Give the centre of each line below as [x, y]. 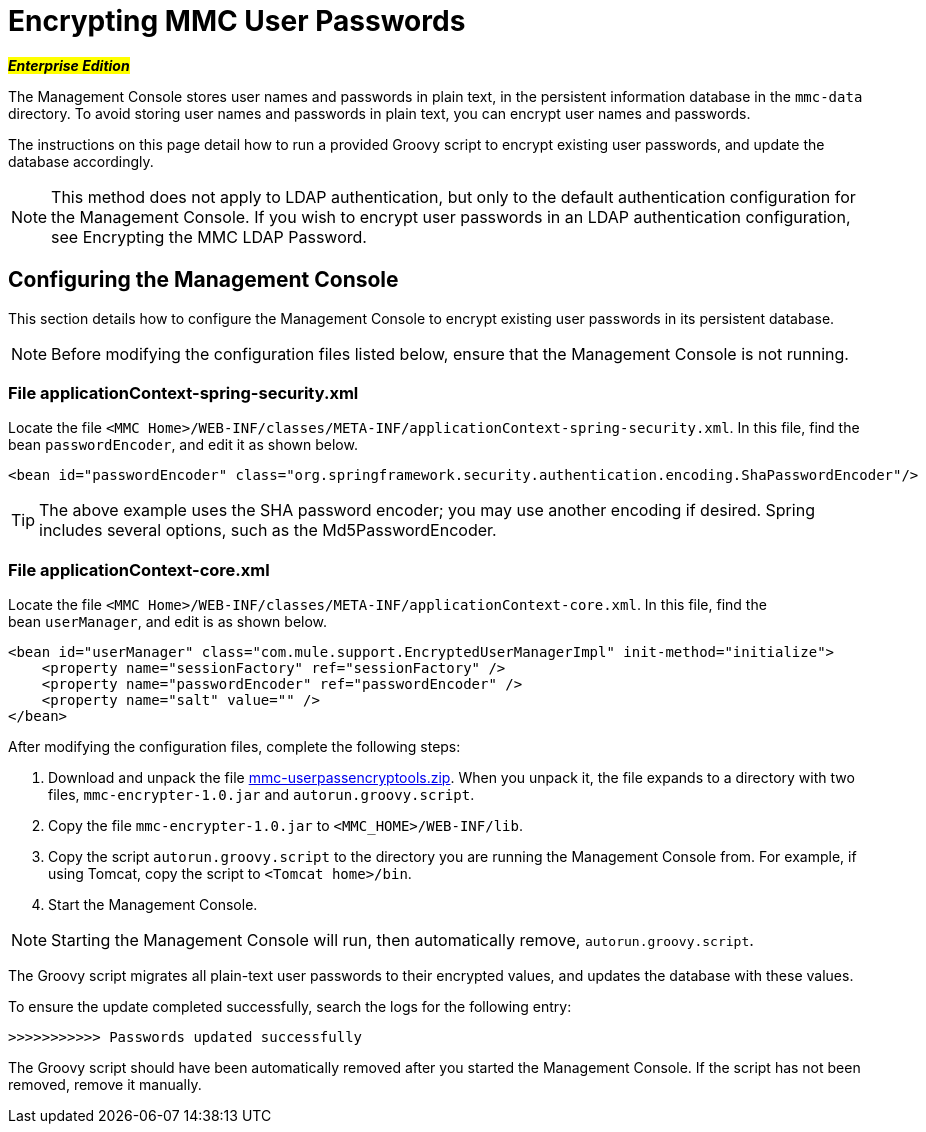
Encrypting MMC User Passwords [237, 21]
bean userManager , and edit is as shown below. [168, 622]
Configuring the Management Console [203, 280]
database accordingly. [81, 161]
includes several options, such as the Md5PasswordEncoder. [268, 530]
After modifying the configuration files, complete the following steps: [234, 747]
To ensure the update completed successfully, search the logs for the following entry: [290, 1007]
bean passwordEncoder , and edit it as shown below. [183, 445]
